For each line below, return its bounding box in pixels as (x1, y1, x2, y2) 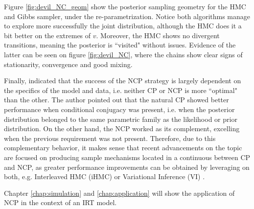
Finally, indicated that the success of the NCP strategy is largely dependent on (4, 75, 241, 86)
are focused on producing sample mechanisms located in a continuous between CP (4, 152, 251, 162)
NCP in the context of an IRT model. (4, 197, 117, 208)
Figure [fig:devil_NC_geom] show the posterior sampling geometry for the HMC (4, 1, 246, 11)
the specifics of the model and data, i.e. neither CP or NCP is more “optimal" (4, 85, 237, 95)
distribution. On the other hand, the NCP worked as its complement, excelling (4, 123, 240, 134)
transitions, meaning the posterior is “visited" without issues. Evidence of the (4, 40, 236, 50)
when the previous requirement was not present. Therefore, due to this (4, 133, 216, 143)
